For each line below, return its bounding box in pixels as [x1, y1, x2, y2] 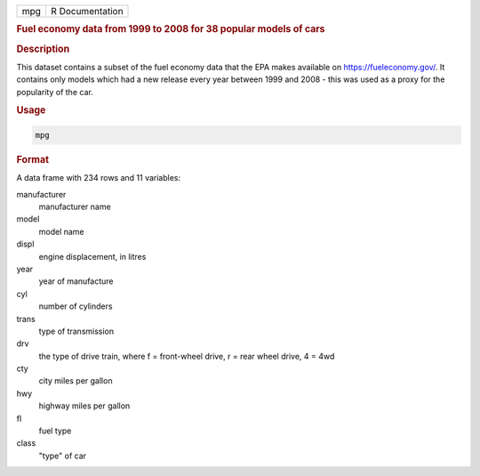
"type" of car [38, 450, 87, 461]
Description [16, 43, 70, 55]
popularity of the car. [16, 86, 93, 97]
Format [16, 153, 49, 165]
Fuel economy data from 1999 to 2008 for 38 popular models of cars [16, 23, 325, 36]
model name [38, 226, 84, 237]
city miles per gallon [38, 375, 113, 386]
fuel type [38, 425, 72, 436]
